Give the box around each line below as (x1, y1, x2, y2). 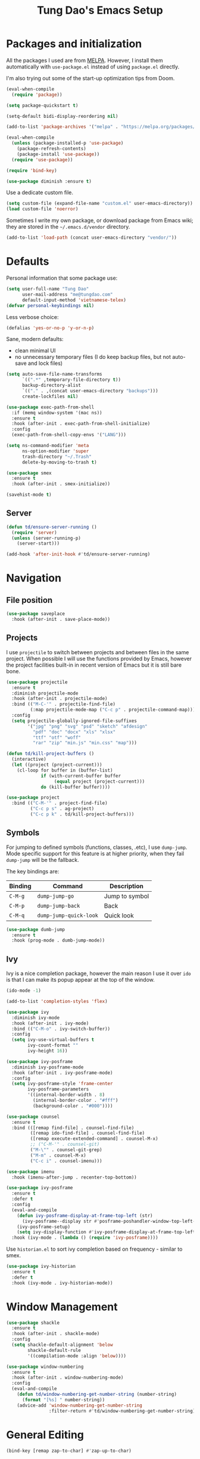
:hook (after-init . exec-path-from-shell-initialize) (11, 421, 151, 427)
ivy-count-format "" (27, 1042, 79, 1048)
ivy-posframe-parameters (27, 1086, 89, 1092)
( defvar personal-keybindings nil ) (6, 302, 95, 308)
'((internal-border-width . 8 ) (27, 1092, 105, 1098)
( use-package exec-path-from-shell (6, 404, 95, 410)
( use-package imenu (6, 1169, 55, 1174)
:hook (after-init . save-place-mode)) (11, 617, 111, 623)
